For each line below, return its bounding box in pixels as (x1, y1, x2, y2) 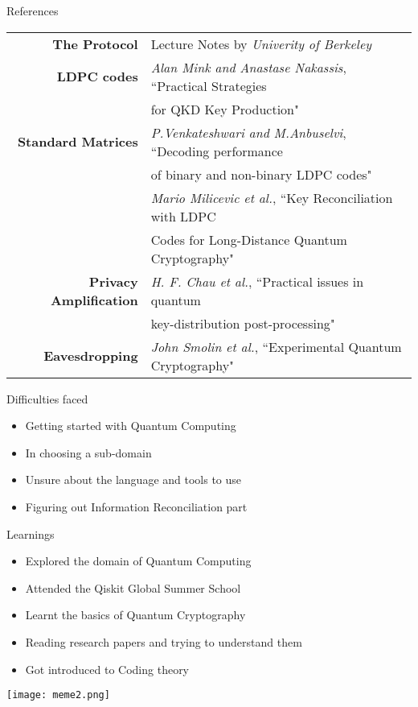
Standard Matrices (17, 132, 138, 151)
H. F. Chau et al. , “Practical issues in (150, 271, 364, 291)
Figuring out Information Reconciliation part (25, 498, 248, 515)
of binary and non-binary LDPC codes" (150, 164, 372, 184)
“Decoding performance (150, 141, 283, 160)
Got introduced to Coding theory (25, 660, 190, 677)
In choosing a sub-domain (25, 444, 152, 461)
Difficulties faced (6, 390, 88, 407)
